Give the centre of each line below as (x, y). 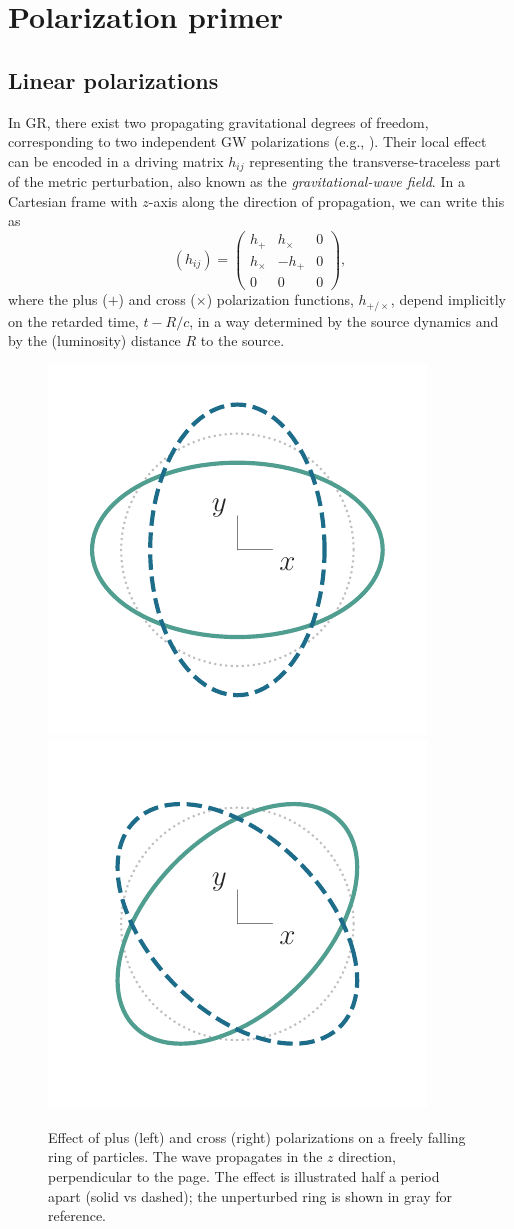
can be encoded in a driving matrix (116, 160)
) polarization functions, (280, 299)
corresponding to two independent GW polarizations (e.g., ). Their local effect (247, 141)
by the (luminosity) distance (94, 340)
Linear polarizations (113, 79)
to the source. (242, 340)
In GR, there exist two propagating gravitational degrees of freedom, (218, 121)
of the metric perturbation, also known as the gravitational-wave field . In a (236, 181)
